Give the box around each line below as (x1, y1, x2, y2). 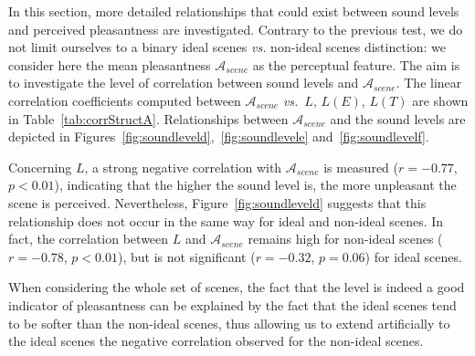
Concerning (8, 157, 72, 176)
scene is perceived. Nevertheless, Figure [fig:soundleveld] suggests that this (8, 193, 427, 212)
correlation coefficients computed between (8, 90, 241, 110)
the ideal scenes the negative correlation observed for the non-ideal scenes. (8, 331, 424, 351)
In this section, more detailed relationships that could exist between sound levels (8, 2, 459, 20)
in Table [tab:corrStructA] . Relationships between (8, 109, 289, 128)
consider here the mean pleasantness (8, 55, 211, 74)
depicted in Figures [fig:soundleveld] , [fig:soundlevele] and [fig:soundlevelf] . (8, 127, 429, 146)
